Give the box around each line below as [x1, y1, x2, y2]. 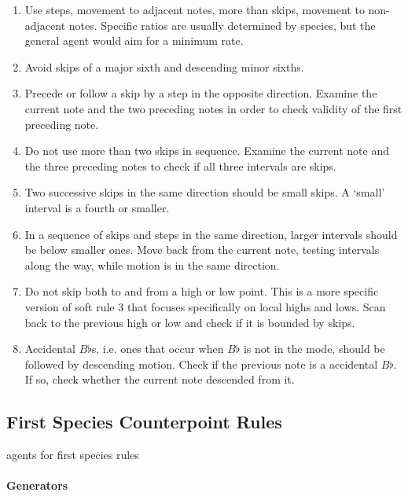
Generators [6, 477, 68, 494]
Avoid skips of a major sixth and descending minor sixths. [24, 58, 304, 75]
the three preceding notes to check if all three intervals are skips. [24, 157, 336, 174]
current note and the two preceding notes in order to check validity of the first [24, 100, 402, 116]
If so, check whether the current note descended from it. [24, 371, 295, 388]
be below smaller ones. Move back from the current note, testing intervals [24, 241, 380, 258]
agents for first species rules [6, 446, 139, 463]
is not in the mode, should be [243, 340, 385, 357]
